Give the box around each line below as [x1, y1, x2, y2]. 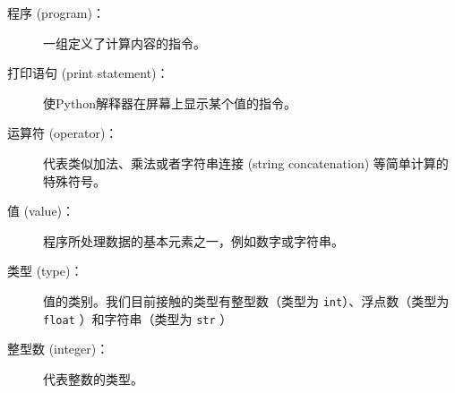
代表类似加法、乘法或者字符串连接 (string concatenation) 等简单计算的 [43, 153, 449, 172]
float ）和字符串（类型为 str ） [43, 309, 233, 328]
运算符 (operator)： [7, 124, 118, 142]
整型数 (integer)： [7, 339, 109, 358]
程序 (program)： [7, 4, 105, 21]
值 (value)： [7, 201, 75, 220]
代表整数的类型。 [43, 369, 143, 388]
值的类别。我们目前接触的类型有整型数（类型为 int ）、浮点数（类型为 [43, 291, 450, 310]
